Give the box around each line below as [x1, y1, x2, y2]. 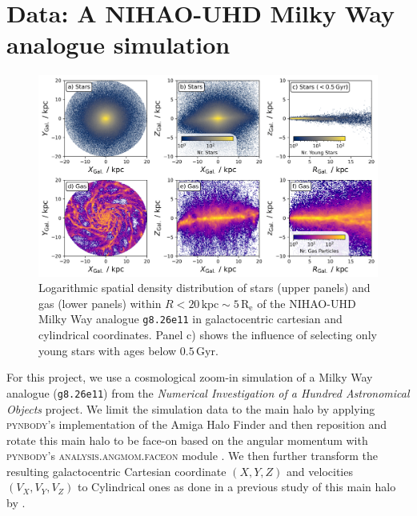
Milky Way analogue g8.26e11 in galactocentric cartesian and [38, 310, 343, 327]
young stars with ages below [38, 342, 177, 358]
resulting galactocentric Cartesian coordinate [6, 462, 227, 479]
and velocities [287, 462, 353, 479]
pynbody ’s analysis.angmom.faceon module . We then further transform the [6, 447, 379, 464]
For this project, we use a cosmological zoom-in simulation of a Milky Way [6, 369, 373, 386]
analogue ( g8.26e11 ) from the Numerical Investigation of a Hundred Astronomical [6, 384, 410, 401]
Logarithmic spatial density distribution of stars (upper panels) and [38, 279, 371, 296]
